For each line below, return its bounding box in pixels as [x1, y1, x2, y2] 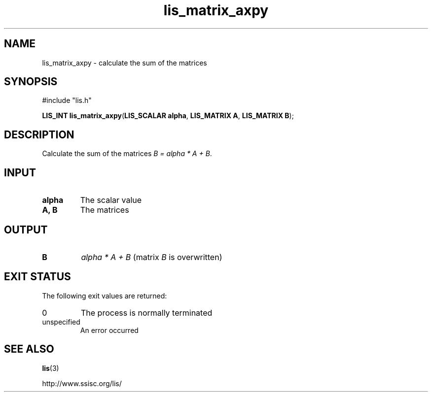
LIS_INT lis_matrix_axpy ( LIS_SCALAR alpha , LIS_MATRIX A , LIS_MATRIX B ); [42, 111, 294, 120]
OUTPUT [4, 223, 48, 236]
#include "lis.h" [42, 96, 92, 105]
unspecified [42, 317, 80, 326]
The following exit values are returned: [42, 291, 167, 300]
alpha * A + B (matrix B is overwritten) [81, 252, 222, 262]
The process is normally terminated [80, 307, 213, 318]
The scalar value [80, 195, 142, 205]
